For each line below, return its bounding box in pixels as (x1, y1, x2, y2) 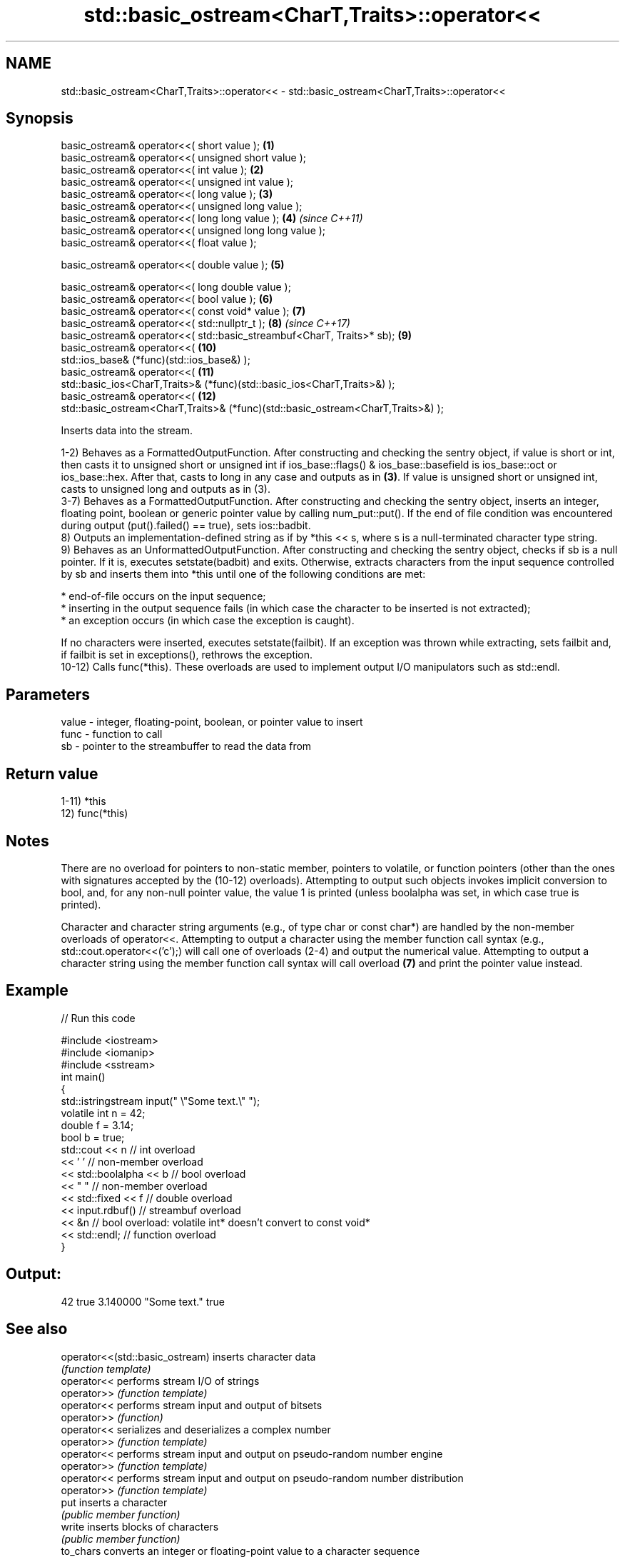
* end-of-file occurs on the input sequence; (61, 590, 266, 603)
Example (6, 981, 68, 1000)
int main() (61, 1070, 106, 1083)
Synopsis (6, 109, 73, 128)
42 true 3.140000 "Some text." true (61, 1295, 225, 1308)
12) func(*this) (61, 807, 128, 820)
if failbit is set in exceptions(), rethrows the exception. (61, 649, 313, 661)
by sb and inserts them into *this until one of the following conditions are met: (61, 568, 426, 581)
